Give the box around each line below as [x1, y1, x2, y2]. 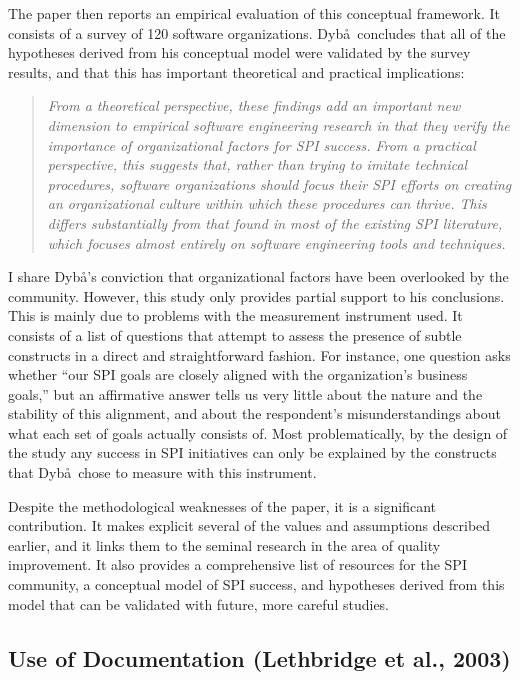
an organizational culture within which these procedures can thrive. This [47, 193, 487, 214]
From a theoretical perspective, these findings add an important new [47, 95, 461, 116]
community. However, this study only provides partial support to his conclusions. [8, 285, 505, 306]
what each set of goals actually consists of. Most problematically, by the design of [8, 422, 508, 443]
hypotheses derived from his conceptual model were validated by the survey [8, 42, 471, 63]
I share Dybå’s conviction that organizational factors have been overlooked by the [8, 266, 509, 287]
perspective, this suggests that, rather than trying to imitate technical [47, 154, 468, 175]
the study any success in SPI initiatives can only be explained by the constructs [8, 442, 497, 463]
